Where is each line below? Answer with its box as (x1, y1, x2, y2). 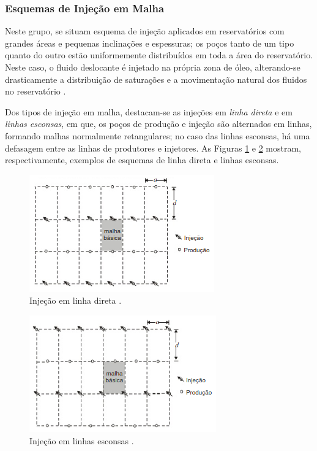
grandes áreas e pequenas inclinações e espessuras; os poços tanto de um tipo (5, 36, 294, 49)
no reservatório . (5, 85, 66, 98)
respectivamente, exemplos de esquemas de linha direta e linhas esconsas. (5, 153, 279, 166)
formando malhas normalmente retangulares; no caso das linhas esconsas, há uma (5, 129, 310, 142)
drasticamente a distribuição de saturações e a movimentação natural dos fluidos (5, 72, 307, 85)
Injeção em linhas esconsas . (29, 434, 134, 447)
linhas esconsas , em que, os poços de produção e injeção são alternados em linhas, (5, 117, 312, 130)
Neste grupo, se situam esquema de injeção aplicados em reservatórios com (5, 25, 285, 37)
